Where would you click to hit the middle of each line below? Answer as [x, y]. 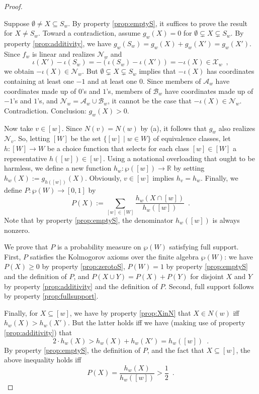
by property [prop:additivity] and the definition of [81, 286]
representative [26, 158]
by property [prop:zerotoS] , [83, 266]
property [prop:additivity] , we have [58, 43]
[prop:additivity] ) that [38, 332]
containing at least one [39, 81]
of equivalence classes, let [192, 138]
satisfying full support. [204, 247]
